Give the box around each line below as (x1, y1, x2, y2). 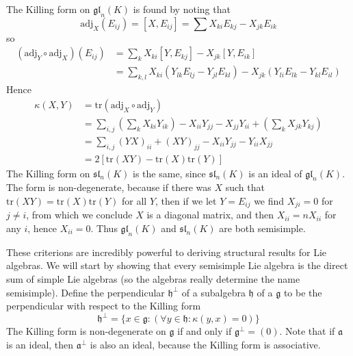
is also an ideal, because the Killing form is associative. (90, 337, 321, 351)
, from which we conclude (26, 207, 133, 222)
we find (254, 193, 285, 207)
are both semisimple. (219, 221, 306, 235)
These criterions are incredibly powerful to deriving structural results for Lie (6, 244, 327, 259)
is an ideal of (248, 166, 302, 180)
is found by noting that (133, 2, 231, 16)
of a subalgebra (181, 285, 246, 299)
